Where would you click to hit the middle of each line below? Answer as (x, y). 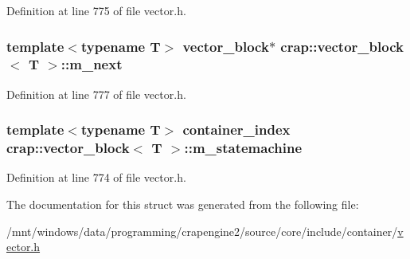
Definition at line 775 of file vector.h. (96, 10)
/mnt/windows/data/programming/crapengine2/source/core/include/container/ (202, 231)
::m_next (92, 64)
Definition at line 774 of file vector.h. (96, 177)
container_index (236, 129)
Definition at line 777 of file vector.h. (96, 94)
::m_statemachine (243, 148)
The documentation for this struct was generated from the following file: (183, 204)
